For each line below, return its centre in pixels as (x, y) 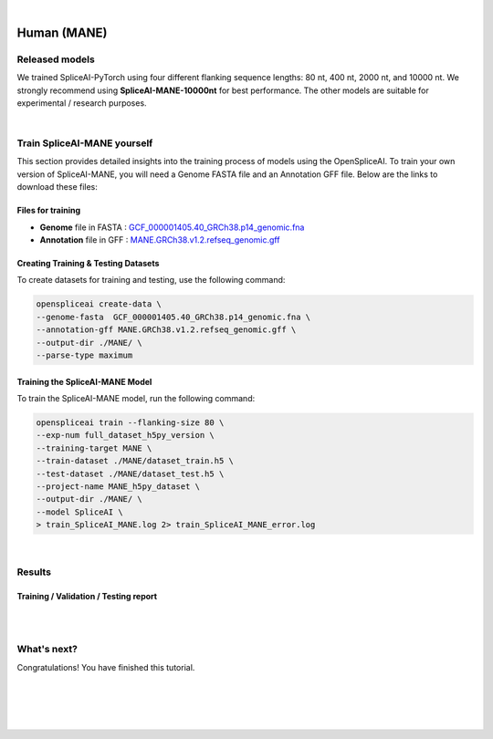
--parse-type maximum (84, 355)
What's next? (47, 650)
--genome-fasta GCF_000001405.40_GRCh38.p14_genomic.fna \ (173, 317)
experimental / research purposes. (82, 103)
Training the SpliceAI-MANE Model (84, 381)
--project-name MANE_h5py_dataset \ (118, 486)
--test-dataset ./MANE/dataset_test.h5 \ (130, 474)
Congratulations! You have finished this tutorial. (106, 667)
